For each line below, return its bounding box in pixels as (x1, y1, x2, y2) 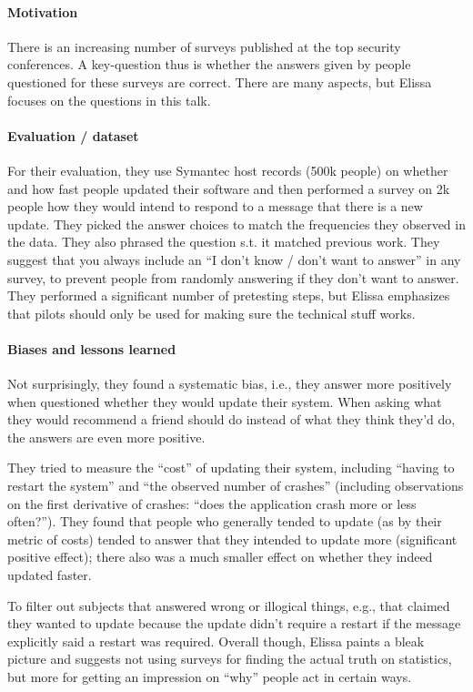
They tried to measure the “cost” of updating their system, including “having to (7, 458, 455, 477)
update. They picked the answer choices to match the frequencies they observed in (7, 214, 466, 233)
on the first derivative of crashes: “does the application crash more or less (7, 494, 417, 513)
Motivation (7, 2, 78, 21)
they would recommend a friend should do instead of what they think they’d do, (7, 410, 456, 429)
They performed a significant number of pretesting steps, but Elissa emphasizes (7, 286, 450, 305)
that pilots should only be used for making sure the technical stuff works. (7, 303, 416, 322)
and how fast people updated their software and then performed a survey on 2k (7, 178, 450, 198)
